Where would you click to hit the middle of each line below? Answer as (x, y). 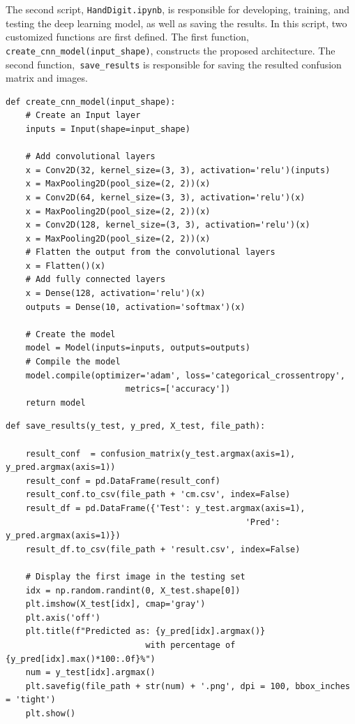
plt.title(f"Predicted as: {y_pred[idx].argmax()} (145, 631)
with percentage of (190, 645)
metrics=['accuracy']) (178, 389)
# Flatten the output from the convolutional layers (150, 252)
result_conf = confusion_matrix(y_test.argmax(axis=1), (160, 453)
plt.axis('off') (63, 618)
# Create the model (70, 334)
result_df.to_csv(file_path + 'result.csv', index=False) (163, 549)
